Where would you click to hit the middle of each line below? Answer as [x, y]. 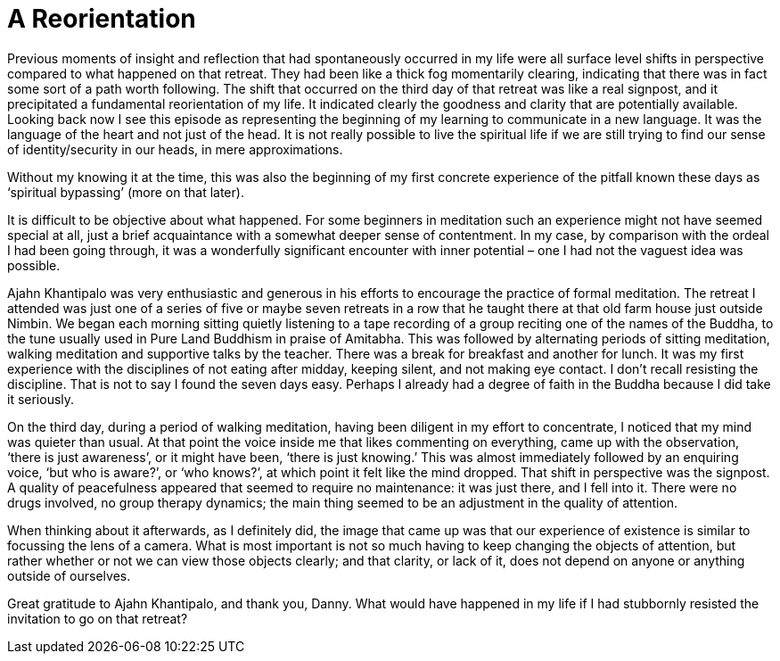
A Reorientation [102, 19]
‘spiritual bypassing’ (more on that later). [126, 192]
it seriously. [41, 399]
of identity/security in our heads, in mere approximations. [175, 149]
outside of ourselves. [69, 575]
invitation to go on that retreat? [98, 618]
